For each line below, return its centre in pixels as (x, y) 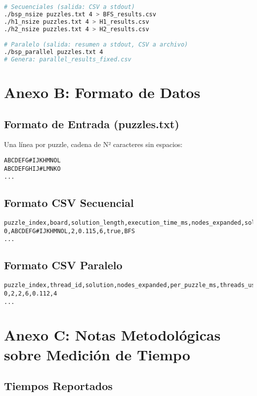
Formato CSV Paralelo (63, 265)
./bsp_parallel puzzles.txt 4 (54, 52)
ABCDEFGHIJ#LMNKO (32, 169)
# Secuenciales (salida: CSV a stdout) (69, 7)
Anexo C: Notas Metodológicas (112, 335)
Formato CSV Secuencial (69, 203)
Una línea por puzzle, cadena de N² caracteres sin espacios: (93, 144)
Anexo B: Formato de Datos (102, 92)
